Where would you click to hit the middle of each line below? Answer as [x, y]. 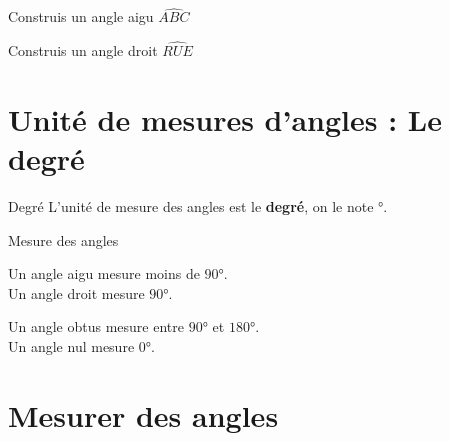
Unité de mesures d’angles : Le [225, 118]
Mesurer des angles [143, 414]
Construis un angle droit [83, 50]
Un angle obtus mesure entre [96, 326]
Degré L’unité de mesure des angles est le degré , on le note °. [198, 205]
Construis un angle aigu [81, 16]
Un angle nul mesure [71, 345]
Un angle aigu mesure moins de [104, 273]
